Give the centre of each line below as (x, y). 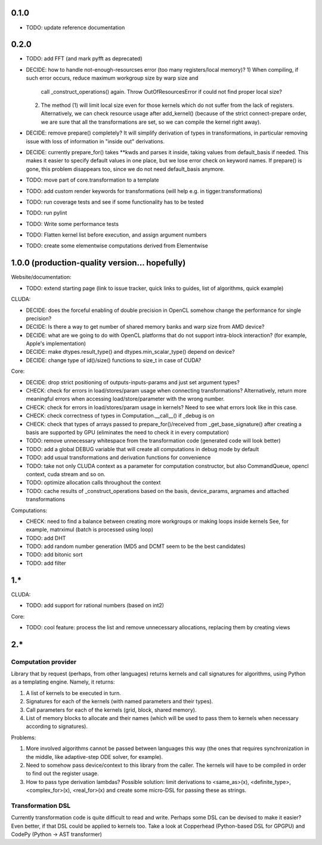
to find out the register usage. (62, 773)
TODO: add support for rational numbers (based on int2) (95, 605)
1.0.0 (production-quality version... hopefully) (98, 263)
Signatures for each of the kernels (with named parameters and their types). (120, 702)
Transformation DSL (41, 806)
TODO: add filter (46, 563)
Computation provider (44, 662)
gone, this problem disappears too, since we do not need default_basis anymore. (125, 169)
